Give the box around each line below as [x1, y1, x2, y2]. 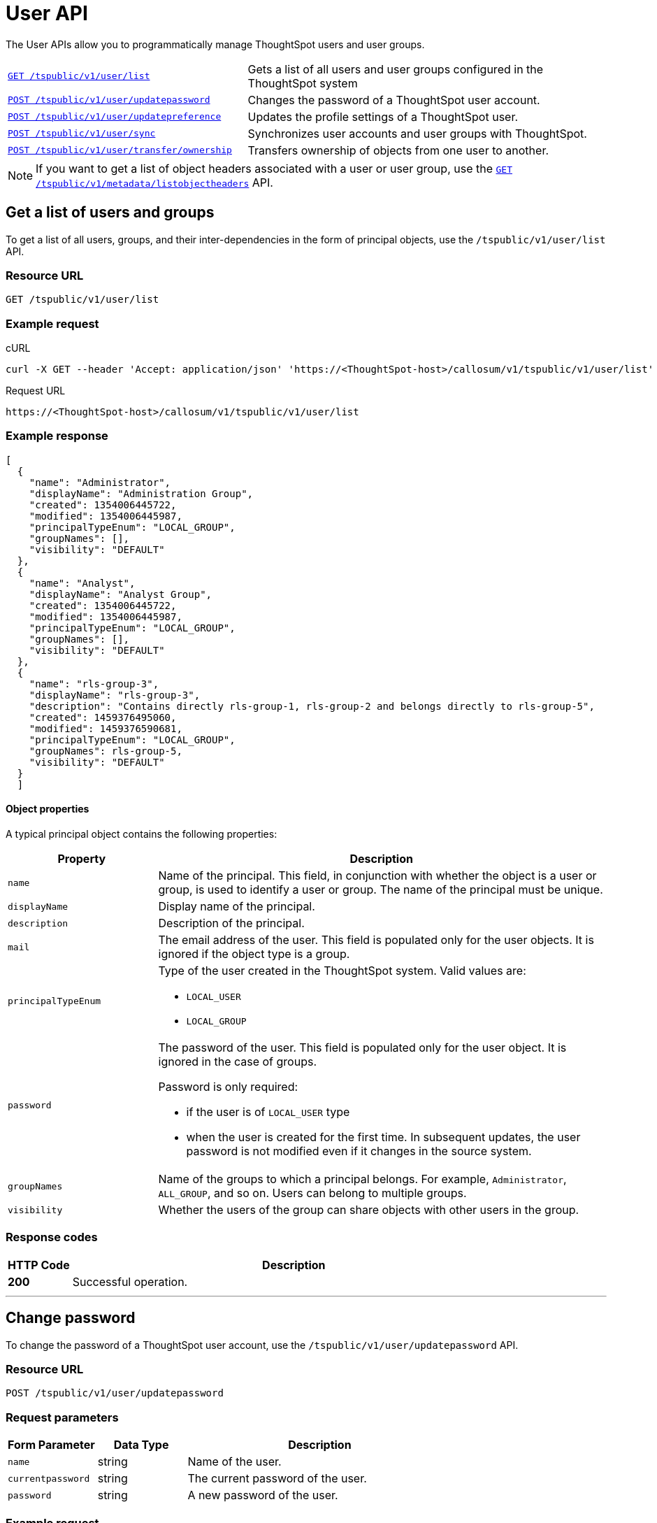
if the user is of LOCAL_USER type [186, 1105, 350, 1120]
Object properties [6, 803, 89, 815]
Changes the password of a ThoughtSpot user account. [247, 92, 540, 107]
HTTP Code [8, 1257, 70, 1272]
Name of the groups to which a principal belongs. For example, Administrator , [158, 1172, 567, 1187]
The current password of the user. [187, 1471, 367, 1486]
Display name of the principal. [158, 899, 315, 914]
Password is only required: [158, 1080, 298, 1094]
